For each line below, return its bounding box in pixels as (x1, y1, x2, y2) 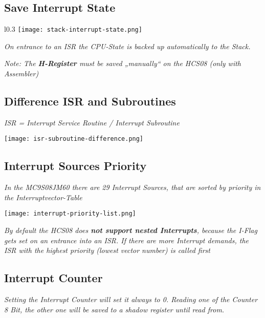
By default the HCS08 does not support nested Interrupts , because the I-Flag (4, 225, 257, 236)
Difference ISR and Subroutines (4, 93, 176, 109)
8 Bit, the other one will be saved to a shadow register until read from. (4, 304, 225, 314)
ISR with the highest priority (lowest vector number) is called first (4, 245, 210, 256)
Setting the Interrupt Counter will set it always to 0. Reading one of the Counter (4, 294, 258, 305)
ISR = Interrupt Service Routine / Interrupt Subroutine (4, 117, 180, 128)
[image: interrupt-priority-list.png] (4, 210, 136, 218)
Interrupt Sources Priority (4, 158, 147, 174)
